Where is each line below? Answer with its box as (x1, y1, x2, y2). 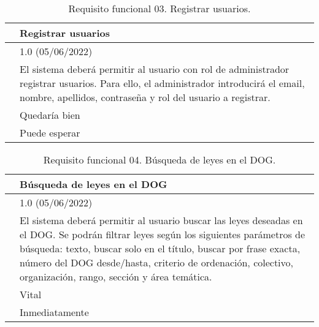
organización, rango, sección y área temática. (20, 269, 212, 284)
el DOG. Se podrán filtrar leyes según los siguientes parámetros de (20, 227, 306, 241)
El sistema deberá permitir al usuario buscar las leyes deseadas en (20, 213, 303, 227)
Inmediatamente (20, 305, 89, 319)
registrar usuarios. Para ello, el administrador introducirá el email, (20, 76, 305, 90)
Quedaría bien (20, 108, 80, 122)
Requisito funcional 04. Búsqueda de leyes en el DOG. (43, 152, 276, 167)
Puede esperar (20, 126, 80, 140)
